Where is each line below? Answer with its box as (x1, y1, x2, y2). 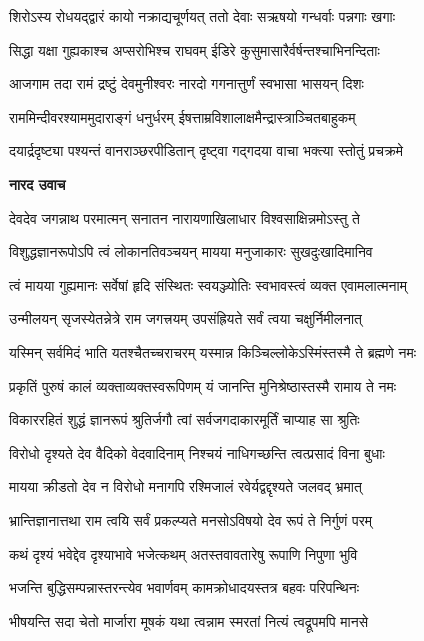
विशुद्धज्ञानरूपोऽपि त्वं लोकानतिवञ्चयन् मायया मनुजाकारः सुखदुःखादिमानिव (9, 241, 373, 262)
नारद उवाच (9, 173, 66, 194)
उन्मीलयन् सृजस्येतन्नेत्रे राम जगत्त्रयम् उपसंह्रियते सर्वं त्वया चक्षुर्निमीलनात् (9, 308, 362, 329)
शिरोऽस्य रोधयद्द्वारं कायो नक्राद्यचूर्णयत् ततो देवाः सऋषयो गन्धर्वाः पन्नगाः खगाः (9, 6, 396, 26)
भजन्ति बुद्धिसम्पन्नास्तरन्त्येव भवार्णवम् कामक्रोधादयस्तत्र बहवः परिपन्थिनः (9, 577, 359, 598)
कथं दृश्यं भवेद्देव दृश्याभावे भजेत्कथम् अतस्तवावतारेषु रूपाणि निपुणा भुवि (9, 543, 358, 564)
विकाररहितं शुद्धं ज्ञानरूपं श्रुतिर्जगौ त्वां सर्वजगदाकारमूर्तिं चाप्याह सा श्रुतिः (9, 409, 360, 430)
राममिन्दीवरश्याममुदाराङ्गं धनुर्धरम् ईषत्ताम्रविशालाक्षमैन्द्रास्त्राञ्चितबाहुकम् (9, 106, 356, 127)
